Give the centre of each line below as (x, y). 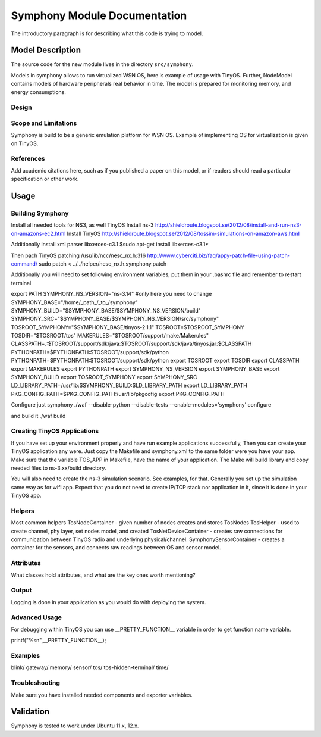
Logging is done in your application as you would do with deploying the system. (108, 602)
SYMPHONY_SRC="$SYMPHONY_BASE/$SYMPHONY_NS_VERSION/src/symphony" (115, 319)
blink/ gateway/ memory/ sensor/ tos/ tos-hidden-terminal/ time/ (90, 667)
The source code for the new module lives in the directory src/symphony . (102, 64)
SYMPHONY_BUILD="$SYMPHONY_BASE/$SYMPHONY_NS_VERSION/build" (106, 310)
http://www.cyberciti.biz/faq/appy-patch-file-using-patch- (219, 255)
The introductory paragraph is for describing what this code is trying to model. (107, 33)
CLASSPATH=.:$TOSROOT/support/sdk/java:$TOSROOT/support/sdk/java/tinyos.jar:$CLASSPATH (131, 344)
